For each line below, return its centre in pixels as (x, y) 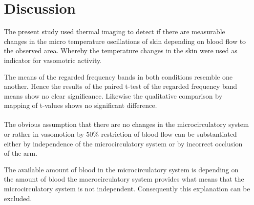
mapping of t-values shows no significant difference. (81, 105)
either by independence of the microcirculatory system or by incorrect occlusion (123, 143)
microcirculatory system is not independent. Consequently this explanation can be (127, 189)
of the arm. (21, 153)
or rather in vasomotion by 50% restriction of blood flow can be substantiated (120, 134)
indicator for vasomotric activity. (53, 60)
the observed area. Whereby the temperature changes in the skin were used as (121, 51)
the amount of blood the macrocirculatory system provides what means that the (124, 179)
